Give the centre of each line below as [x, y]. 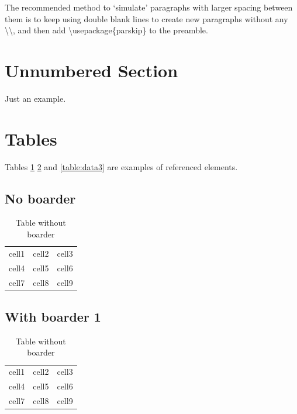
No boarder [40, 198]
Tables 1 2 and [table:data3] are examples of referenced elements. [121, 166]
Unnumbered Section [91, 70]
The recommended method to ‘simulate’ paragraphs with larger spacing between [149, 7]
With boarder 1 [53, 317]
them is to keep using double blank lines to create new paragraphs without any [146, 18]
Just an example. [35, 98]
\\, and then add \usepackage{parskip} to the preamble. [106, 30]
